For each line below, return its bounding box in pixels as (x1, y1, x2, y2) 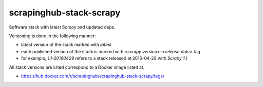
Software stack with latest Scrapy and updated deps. (9, 24, 115, 30)
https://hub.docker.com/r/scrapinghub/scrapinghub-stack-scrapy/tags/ (21, 73, 165, 79)
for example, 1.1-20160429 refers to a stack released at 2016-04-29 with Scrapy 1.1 (21, 56, 188, 61)
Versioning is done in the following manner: (9, 33, 96, 39)
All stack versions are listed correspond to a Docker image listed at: (9, 64, 145, 70)
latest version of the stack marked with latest (21, 42, 112, 48)
